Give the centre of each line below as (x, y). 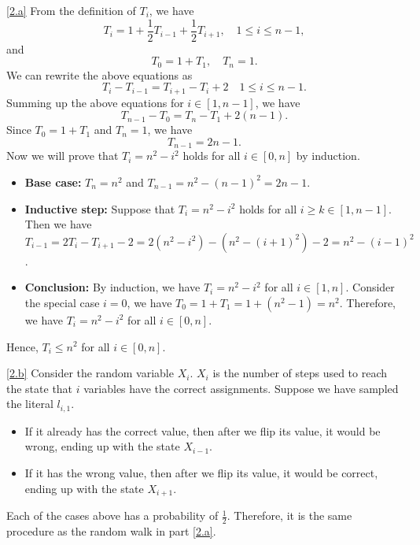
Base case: (53, 182)
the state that (40, 388)
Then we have (58, 224)
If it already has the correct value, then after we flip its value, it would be (203, 430)
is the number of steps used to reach (300, 373)
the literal (30, 404)
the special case (62, 302)
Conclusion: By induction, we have (112, 287)
